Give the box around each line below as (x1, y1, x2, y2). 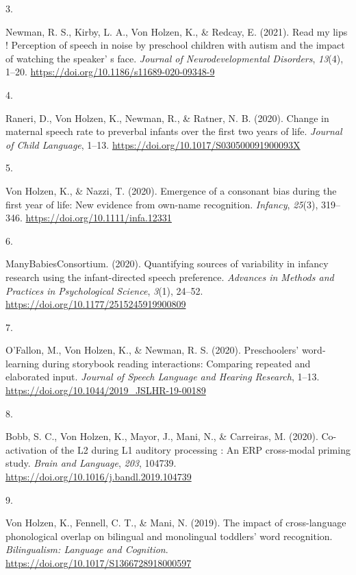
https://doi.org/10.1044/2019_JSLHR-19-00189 (5, 383, 206, 397)
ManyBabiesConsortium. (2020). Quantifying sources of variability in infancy (5, 256, 329, 271)
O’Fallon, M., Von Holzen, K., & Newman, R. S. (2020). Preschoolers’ (5, 343, 299, 357)
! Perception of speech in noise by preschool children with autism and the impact (5, 38, 345, 52)
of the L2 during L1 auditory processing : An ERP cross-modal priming (49, 442, 351, 456)
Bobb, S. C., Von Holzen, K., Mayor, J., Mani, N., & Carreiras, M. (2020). (5, 429, 318, 443)
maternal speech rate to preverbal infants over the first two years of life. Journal (5, 124, 342, 138)
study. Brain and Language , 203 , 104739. (5, 456, 177, 470)
